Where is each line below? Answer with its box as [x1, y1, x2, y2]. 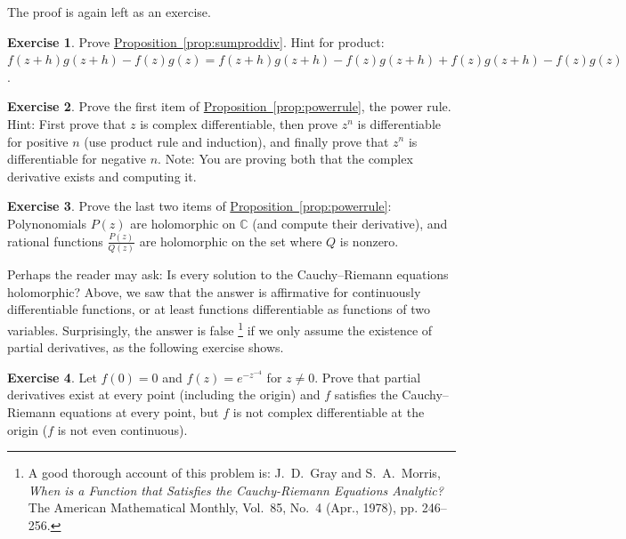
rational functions [7, 231, 103, 250]
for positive [7, 132, 69, 150]
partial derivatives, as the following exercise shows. [7, 338, 284, 357]
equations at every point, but [60, 402, 219, 421]
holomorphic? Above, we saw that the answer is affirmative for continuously [7, 282, 421, 301]
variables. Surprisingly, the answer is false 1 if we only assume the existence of [7, 318, 433, 339]
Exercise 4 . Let [7, 367, 97, 386]
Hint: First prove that [7, 114, 126, 133]
